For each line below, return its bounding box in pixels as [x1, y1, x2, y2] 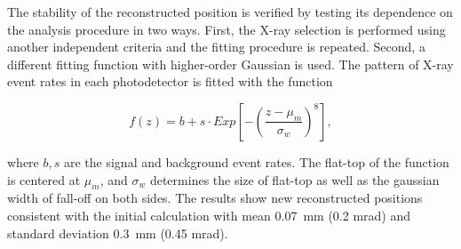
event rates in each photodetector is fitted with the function [7, 72, 333, 91]
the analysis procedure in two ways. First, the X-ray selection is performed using [7, 20, 446, 38]
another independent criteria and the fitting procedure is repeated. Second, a [7, 37, 425, 56]
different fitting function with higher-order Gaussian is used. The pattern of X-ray [7, 54, 454, 73]
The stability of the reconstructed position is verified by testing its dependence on [7, 3, 453, 20]
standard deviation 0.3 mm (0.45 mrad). [7, 223, 228, 242]
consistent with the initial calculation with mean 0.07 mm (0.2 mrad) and [7, 205, 411, 224]
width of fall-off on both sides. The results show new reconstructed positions [7, 189, 423, 207]
